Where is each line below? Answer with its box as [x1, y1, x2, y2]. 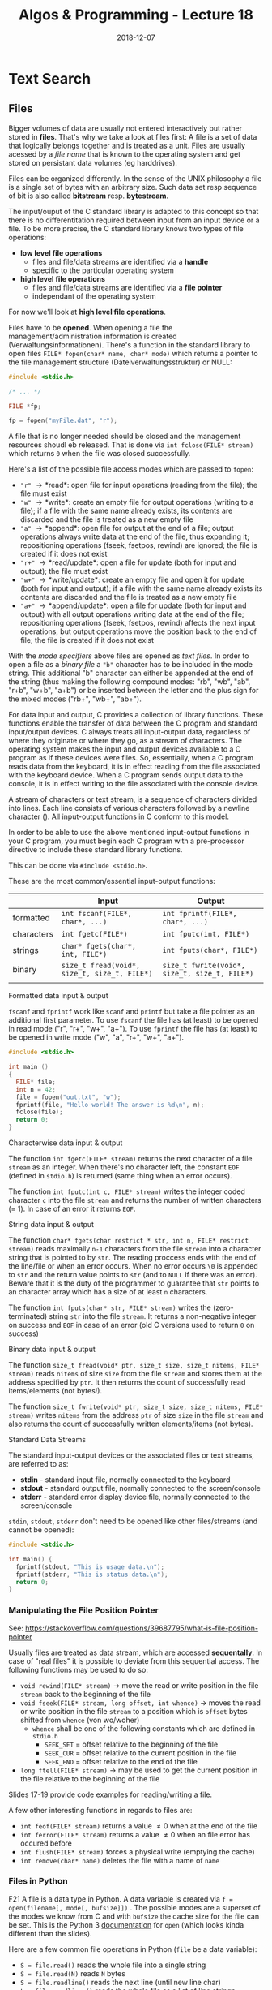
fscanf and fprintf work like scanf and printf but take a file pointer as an [8, 1006, 255, 1016]
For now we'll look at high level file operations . [8, 307, 166, 317]
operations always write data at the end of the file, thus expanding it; [19, 532, 249, 541]
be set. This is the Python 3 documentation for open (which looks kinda [8, 1919, 244, 1929]
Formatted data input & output [8, 991, 108, 1001]
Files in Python [8, 1876, 68, 1887]
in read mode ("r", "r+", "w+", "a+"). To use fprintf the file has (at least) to [8, 1024, 258, 1034]
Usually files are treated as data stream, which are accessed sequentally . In [8, 1648, 263, 1657]
